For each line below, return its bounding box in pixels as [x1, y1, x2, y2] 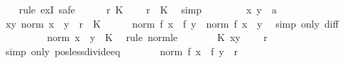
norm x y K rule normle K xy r [47, 30, 268, 45]
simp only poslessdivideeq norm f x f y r [5, 43, 239, 58]
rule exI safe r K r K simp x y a [18, 2, 277, 16]
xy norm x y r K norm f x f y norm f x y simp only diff [5, 16, 339, 30]
